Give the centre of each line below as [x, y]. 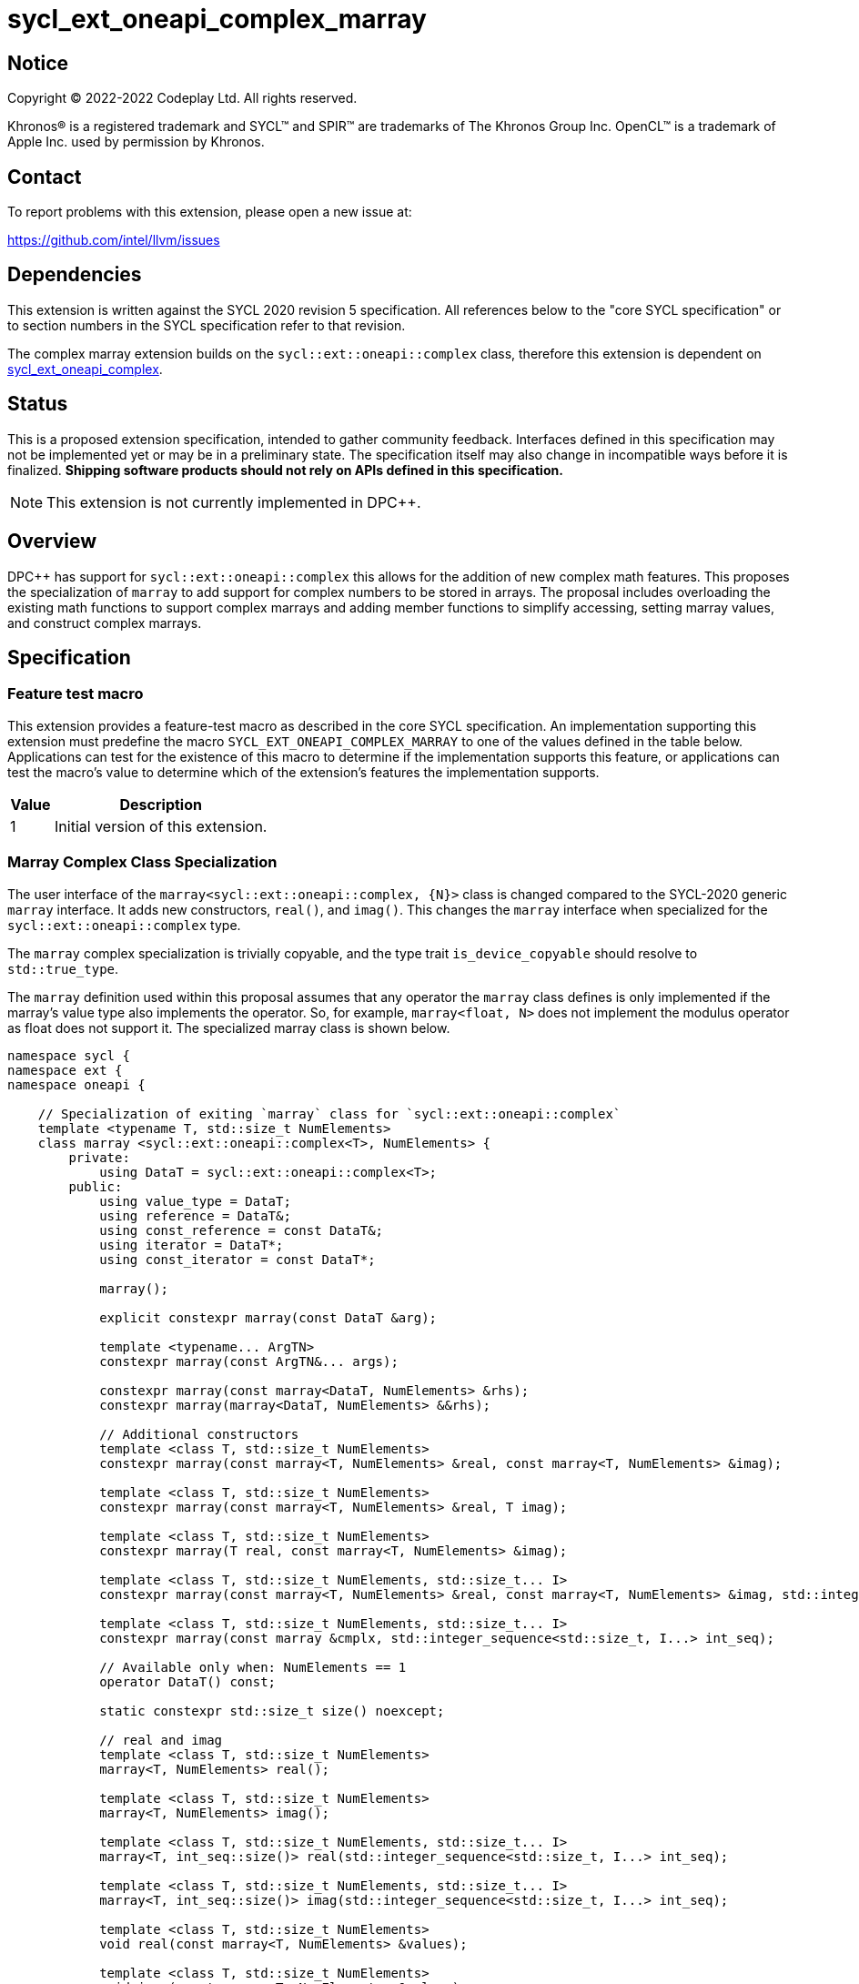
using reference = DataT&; [195, 1215]
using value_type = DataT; [195, 1201]
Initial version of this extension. [161, 826]
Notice [38, 63]
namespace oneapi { [76, 1084]
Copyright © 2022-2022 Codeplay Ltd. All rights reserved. [182, 98]
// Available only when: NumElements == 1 [253, 1667]
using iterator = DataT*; [192, 1245]
